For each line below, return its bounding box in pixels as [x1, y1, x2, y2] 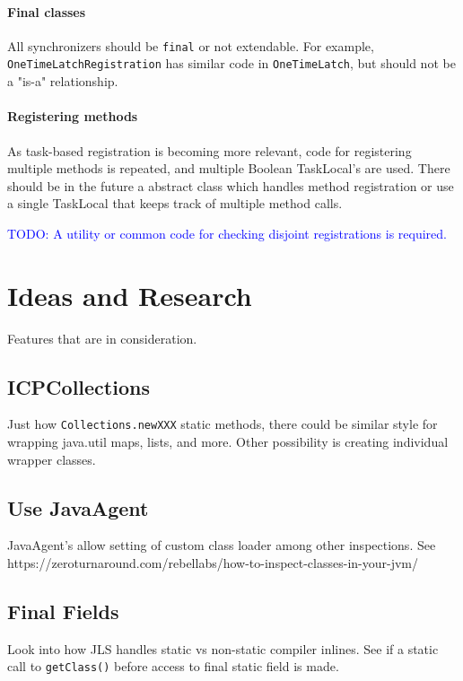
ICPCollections [7, 372, 150, 400]
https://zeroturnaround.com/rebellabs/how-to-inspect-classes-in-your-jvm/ [7, 554, 419, 572]
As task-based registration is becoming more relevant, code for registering [7, 141, 412, 160]
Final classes [7, 2, 86, 21]
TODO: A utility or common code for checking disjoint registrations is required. [7, 223, 447, 242]
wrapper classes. [7, 450, 96, 468]
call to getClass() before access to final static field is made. [7, 657, 339, 676]
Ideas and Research [7, 276, 252, 313]
